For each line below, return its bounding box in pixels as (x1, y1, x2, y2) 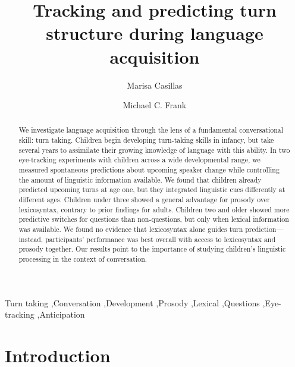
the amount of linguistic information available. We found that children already (18, 174, 262, 184)
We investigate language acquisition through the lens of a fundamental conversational (18, 125, 284, 135)
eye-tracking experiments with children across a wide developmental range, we (18, 155, 261, 165)
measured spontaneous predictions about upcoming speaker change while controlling (18, 165, 280, 175)
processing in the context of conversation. (18, 254, 147, 264)
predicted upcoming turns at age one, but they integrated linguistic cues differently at (18, 184, 285, 195)
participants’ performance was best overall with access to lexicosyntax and (45, 234, 276, 244)
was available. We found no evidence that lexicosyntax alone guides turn (18, 224, 243, 234)
